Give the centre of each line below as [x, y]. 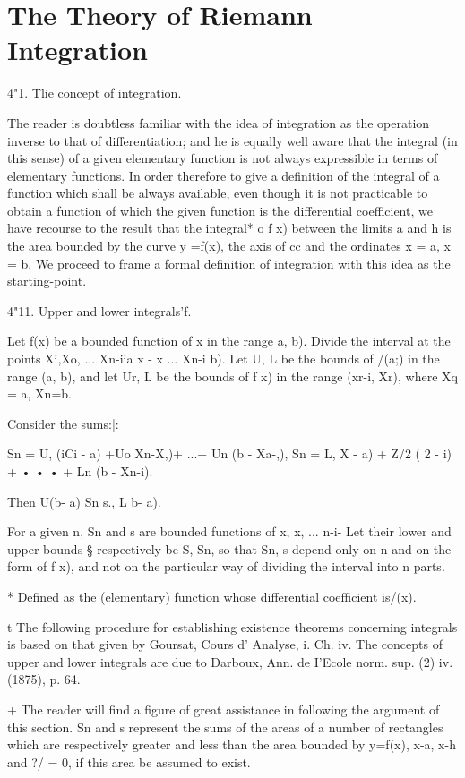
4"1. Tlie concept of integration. [95, 93]
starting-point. [47, 281]
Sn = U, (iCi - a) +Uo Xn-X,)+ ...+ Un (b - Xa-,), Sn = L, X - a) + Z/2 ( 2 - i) [229, 453]
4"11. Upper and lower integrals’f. [99, 310]
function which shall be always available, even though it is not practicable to [218, 193]
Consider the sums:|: [63, 423]
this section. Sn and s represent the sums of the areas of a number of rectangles [225, 727]
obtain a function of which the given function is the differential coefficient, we [220, 210]
